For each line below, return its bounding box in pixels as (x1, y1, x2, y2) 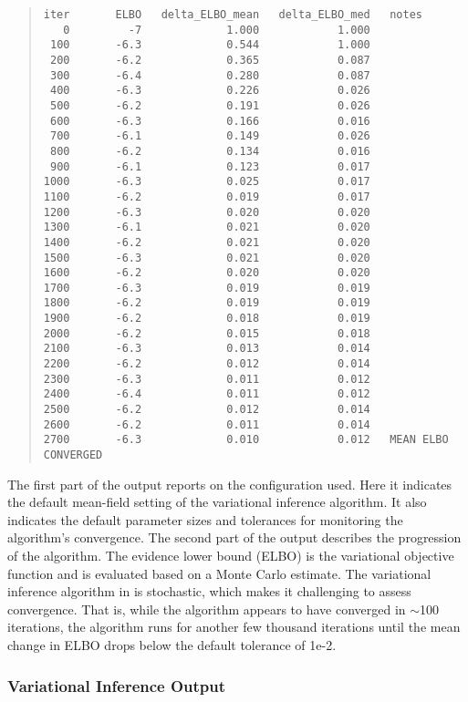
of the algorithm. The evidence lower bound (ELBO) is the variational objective (7, 546, 454, 565)
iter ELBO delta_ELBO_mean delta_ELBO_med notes (43, 8, 423, 21)
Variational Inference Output (7, 674, 226, 697)
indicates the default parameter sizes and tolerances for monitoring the (7, 510, 403, 529)
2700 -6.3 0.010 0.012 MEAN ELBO (43, 433, 449, 447)
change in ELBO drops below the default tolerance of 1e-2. (7, 635, 337, 655)
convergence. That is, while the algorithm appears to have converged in (7, 599, 406, 618)
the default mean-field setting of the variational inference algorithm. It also (7, 492, 427, 511)
